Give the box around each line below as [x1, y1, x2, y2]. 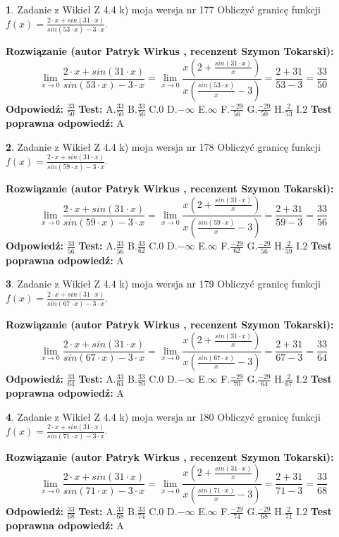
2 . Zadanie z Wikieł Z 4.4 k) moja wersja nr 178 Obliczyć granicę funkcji [6, 139, 321, 154]
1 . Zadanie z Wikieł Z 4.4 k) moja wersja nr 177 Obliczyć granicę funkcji [6, 2, 321, 16]
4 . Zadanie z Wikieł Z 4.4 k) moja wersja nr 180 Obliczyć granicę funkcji [6, 409, 321, 424]
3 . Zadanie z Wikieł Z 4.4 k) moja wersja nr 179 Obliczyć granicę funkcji [6, 276, 321, 291]
